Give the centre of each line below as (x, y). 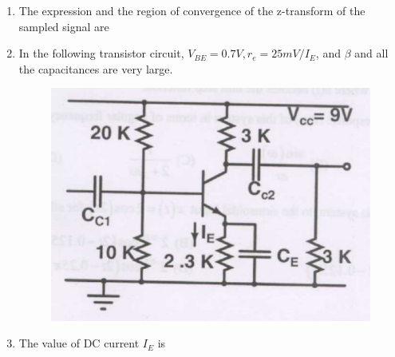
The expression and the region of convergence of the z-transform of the (192, 10)
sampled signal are (64, 26)
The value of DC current (79, 343)
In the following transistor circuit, (101, 53)
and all (371, 53)
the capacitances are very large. (96, 68)
